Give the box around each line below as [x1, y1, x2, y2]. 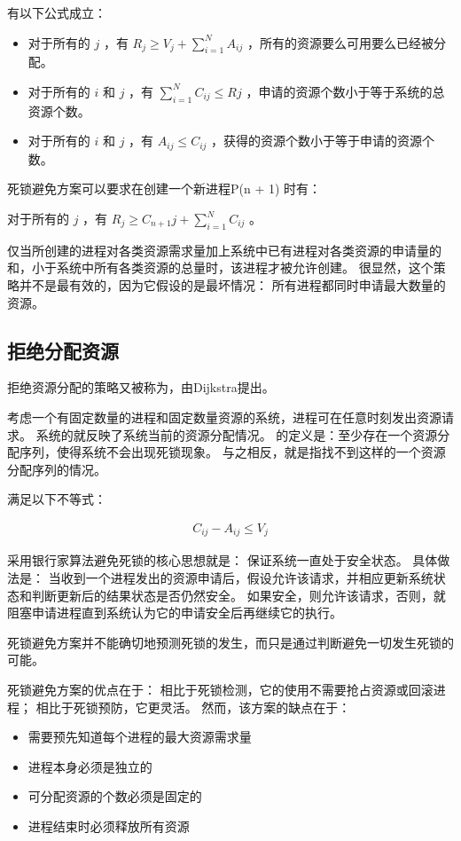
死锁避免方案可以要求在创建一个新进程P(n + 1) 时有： [7, 179, 322, 198]
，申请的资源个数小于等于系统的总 [246, 82, 445, 100]
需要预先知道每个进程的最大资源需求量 [27, 727, 252, 746]
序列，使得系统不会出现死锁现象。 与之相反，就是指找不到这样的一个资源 [19, 443, 446, 461]
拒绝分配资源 [7, 336, 119, 364]
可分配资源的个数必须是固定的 [27, 787, 202, 806]
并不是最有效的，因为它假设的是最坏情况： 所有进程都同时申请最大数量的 [19, 276, 446, 294]
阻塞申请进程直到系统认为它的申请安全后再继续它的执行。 [7, 603, 342, 622]
